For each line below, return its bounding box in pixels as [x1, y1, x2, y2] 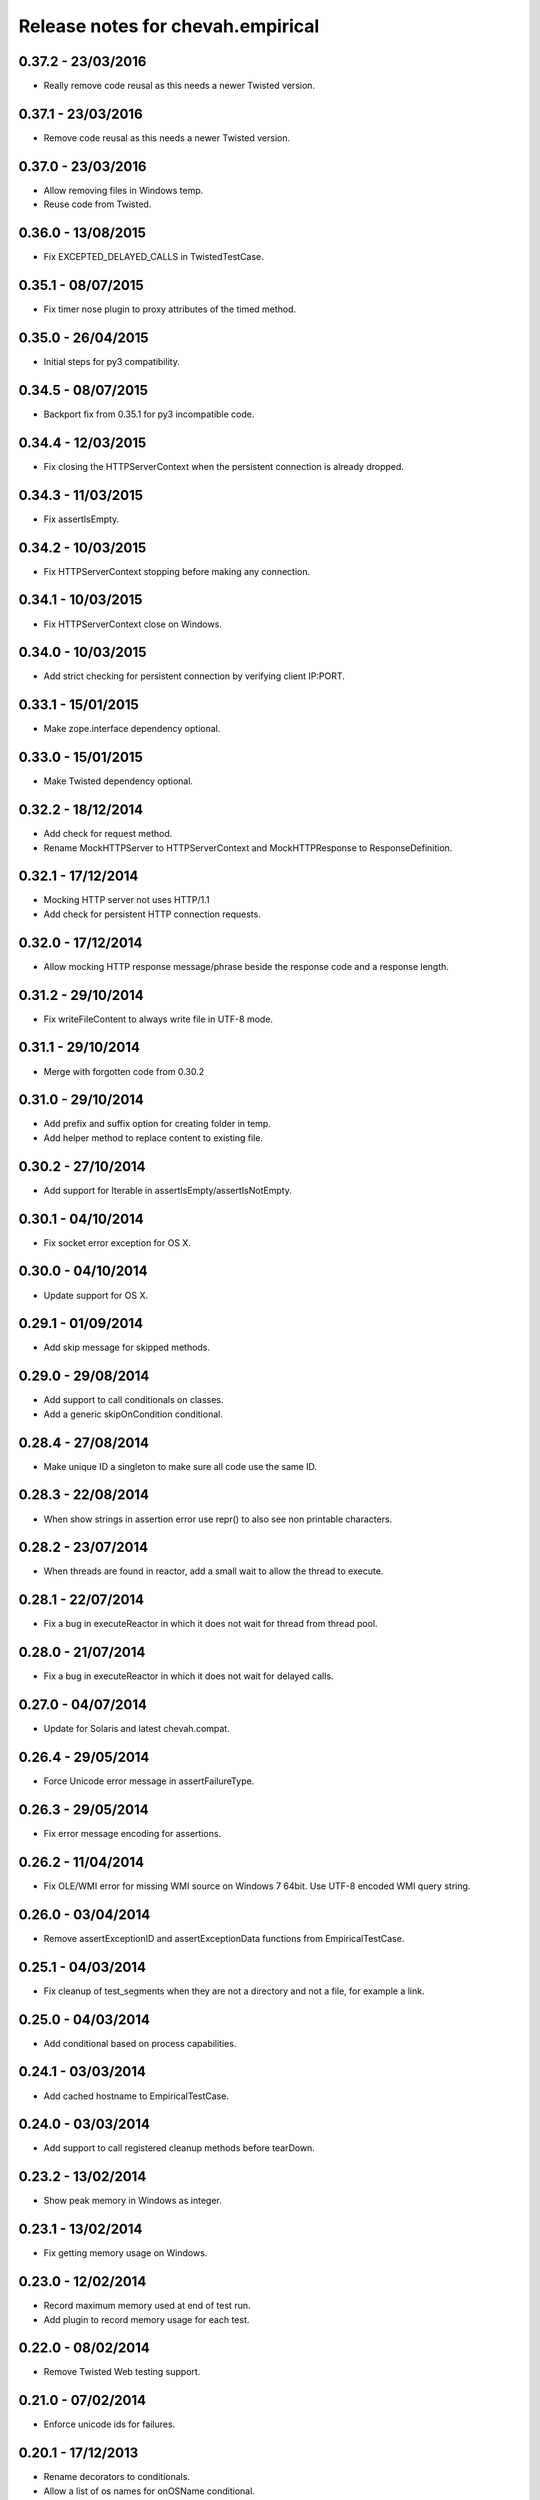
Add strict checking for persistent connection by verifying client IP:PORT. [43, 670, 345, 682]
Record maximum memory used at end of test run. [43, 2300, 251, 2312]
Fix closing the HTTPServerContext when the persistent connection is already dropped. [43, 460, 405, 472]
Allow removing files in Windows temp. [43, 184, 204, 196]
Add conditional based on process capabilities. [43, 2037, 237, 2049]
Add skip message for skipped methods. [43, 1341, 210, 1354]
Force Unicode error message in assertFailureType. [43, 1775, 255, 1787]
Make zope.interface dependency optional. [43, 723, 221, 735]
